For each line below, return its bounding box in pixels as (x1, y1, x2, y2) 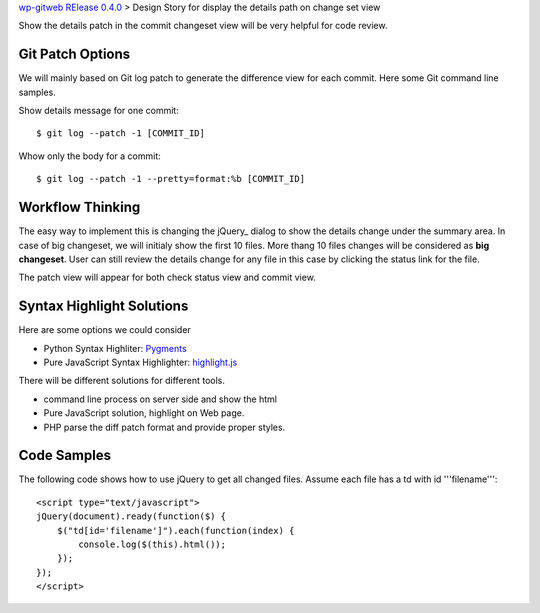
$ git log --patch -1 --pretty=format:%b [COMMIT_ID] (36, 173, 305, 185)
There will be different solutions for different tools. (18, 375, 225, 387)
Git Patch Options (18, 46, 131, 63)
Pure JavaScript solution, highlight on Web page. (43, 407, 245, 419)
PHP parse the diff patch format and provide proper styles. (43, 421, 286, 433)
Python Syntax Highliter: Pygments (43, 342, 187, 354)
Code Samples (18, 447, 112, 464)
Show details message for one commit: (18, 105, 179, 117)
